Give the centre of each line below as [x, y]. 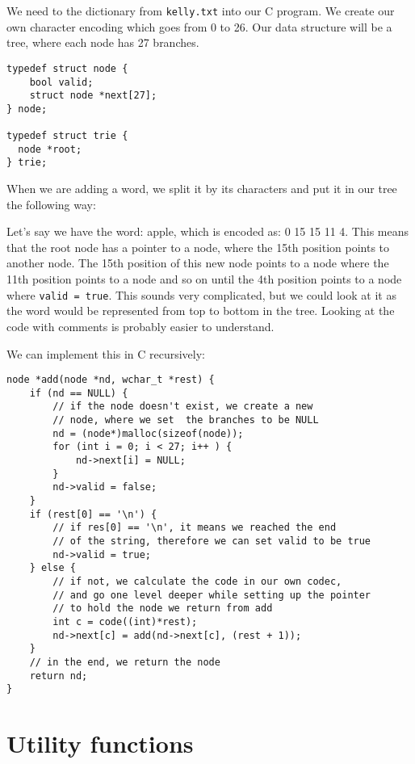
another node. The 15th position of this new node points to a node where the [198, 263]
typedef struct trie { [67, 136]
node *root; [50, 149]
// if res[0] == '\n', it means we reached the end [195, 528]
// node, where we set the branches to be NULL [186, 420]
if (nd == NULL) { [79, 393]
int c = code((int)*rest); [125, 621]
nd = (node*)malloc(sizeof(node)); [148, 433]
